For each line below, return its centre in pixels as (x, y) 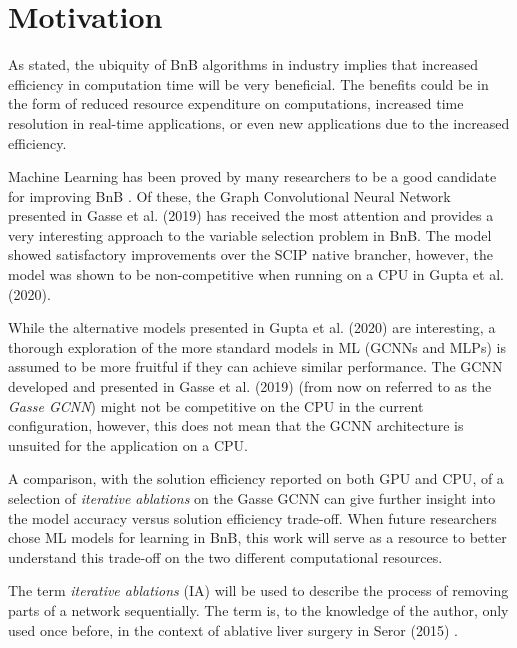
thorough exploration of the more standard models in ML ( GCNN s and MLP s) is (257, 346)
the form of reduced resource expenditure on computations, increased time (236, 103)
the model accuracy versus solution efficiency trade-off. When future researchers (252, 517)
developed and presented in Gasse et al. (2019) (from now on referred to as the (250, 386)
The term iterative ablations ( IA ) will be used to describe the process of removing (258, 590)
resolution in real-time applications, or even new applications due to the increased (259, 122)
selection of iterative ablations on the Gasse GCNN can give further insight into (252, 498)
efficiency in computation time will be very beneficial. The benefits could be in (248, 83)
